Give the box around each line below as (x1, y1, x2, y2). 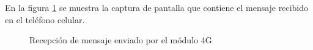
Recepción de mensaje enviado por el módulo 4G (29, 34, 212, 46)
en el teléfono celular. (5, 13, 85, 26)
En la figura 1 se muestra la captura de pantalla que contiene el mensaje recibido (5, 1, 309, 13)
